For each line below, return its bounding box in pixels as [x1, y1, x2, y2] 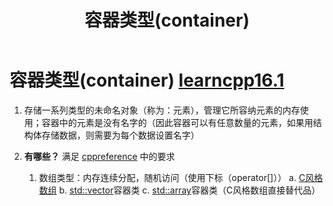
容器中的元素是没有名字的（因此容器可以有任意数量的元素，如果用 [41, 116, 314, 128]
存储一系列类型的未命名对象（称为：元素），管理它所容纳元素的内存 [23, 104, 301, 116]
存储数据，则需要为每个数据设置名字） [41, 129, 200, 141]
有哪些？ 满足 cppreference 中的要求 [23, 150, 176, 162]
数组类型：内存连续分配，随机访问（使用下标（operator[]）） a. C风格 [38, 171, 324, 183]
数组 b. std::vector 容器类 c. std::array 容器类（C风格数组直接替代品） [38, 184, 321, 196]
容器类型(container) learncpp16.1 [9, 69, 285, 92]
